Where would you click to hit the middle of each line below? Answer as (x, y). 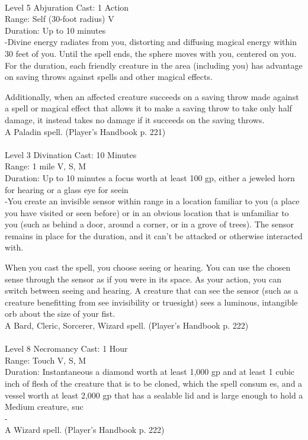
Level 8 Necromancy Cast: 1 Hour (66, 349)
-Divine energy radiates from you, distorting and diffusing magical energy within (151, 42)
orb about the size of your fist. (60, 314)
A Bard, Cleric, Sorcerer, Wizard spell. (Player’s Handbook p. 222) (127, 325)
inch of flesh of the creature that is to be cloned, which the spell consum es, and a (154, 383)
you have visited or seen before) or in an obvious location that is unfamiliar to (147, 212)
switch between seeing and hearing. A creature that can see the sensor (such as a (152, 290)
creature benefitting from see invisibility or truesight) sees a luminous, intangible (151, 302)
